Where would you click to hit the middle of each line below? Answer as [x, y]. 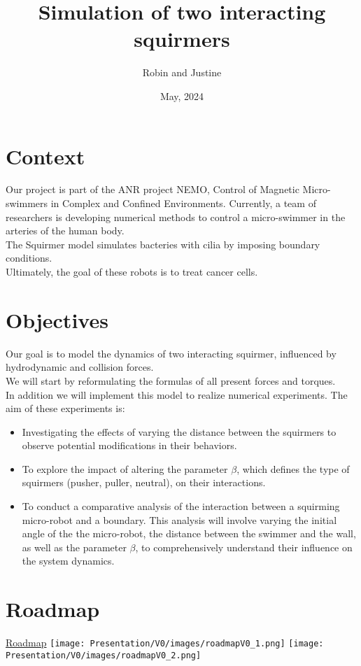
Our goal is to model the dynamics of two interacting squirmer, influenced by [171, 353]
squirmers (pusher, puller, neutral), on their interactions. [144, 482]
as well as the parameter [74, 547]
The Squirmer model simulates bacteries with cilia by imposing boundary [163, 244]
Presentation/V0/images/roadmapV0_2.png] [104, 655]
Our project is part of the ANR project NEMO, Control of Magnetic [153, 189]
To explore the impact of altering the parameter [125, 468]
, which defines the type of [293, 468]
